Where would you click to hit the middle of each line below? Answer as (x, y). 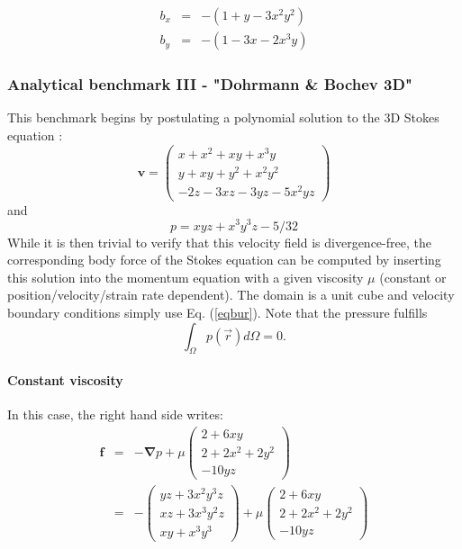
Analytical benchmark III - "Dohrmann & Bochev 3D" (210, 83)
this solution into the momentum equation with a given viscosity (186, 277)
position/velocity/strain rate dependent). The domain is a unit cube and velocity (231, 295)
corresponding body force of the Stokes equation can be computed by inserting (224, 260)
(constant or (413, 277)
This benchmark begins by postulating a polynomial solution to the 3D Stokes (223, 117)
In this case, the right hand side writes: (115, 414)
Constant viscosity (65, 379)
